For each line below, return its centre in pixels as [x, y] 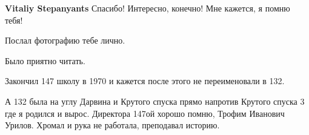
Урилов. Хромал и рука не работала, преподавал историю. [112, 125]
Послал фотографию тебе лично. [65, 40]
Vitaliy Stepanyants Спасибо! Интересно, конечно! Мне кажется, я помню [148, 8]
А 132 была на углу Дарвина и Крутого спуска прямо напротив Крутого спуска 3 [155, 101]
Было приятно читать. [45, 60]
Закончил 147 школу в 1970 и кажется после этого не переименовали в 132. [145, 81]
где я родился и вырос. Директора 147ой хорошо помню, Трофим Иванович [145, 113]
